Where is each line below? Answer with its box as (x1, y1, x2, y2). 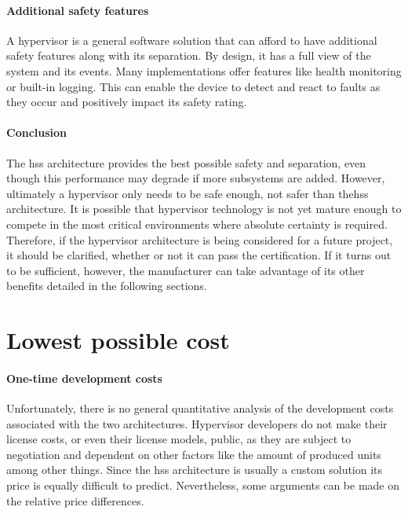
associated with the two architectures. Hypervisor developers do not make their (6, 415, 388, 431)
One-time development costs (6, 369, 162, 386)
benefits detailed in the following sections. (6, 277, 207, 294)
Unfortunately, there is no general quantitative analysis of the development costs (6, 400, 394, 417)
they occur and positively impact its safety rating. (6, 94, 247, 110)
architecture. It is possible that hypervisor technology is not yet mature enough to (6, 200, 402, 217)
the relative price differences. (6, 492, 144, 508)
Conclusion (6, 124, 67, 141)
